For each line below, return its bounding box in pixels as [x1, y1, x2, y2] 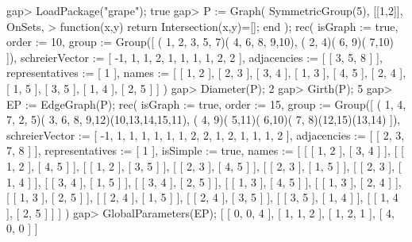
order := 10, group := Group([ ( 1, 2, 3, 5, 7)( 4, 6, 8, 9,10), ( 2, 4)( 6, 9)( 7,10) [6, 33, 394, 50]
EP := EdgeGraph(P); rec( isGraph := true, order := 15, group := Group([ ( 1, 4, [6, 95, 406, 112]
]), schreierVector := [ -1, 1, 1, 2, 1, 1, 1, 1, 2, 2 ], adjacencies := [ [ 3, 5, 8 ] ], [6, 48, 383, 65]
